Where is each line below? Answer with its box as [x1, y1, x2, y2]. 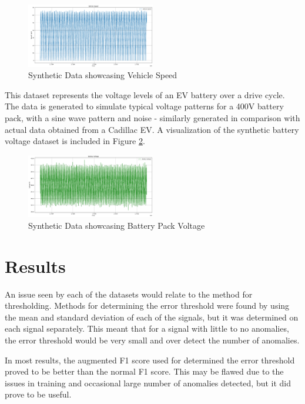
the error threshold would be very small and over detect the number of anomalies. [5, 334, 300, 346]
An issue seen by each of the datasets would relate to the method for [5, 288, 253, 300]
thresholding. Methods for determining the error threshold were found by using [5, 299, 290, 312]
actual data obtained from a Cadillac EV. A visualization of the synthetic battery [5, 123, 299, 135]
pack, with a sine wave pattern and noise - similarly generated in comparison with [5, 111, 300, 123]
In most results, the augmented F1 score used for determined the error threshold [5, 353, 295, 366]
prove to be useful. [5, 388, 72, 400]
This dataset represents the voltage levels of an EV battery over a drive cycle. [5, 88, 285, 101]
